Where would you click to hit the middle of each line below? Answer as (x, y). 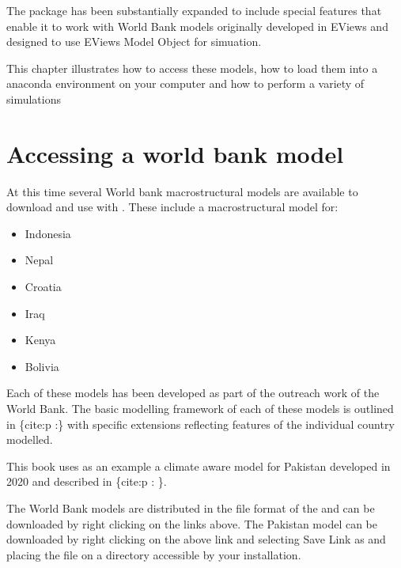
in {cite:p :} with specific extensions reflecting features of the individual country (200, 424)
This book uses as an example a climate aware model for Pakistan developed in (199, 466)
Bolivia (42, 366)
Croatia (43, 287)
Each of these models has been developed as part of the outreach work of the (193, 393)
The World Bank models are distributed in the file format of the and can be (191, 508)
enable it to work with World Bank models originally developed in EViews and (197, 26)
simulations (34, 98)
